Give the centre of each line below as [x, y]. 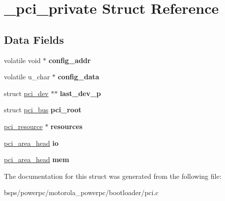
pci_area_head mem [37, 159]
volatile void [22, 60]
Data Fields [34, 39]
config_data [78, 77]
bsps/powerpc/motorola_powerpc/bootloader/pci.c [81, 192]
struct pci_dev [26, 93]
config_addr [70, 60]
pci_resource [23, 126]
